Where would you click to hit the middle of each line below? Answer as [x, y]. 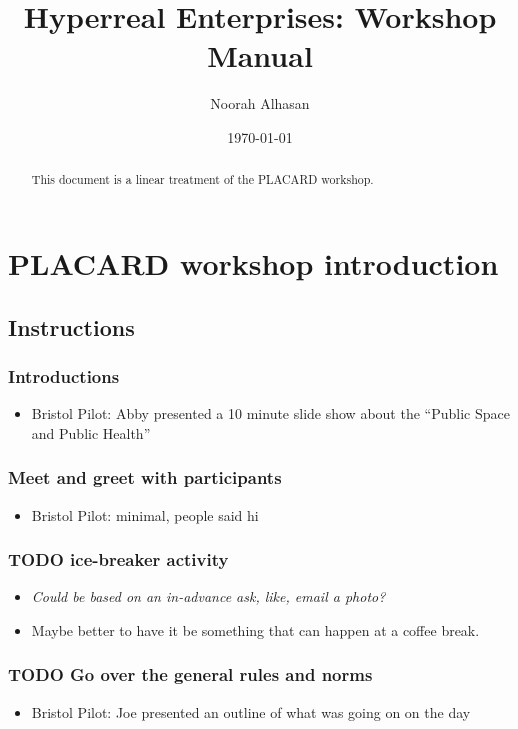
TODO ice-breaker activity [118, 559]
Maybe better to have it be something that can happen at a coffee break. [255, 629]
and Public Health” [91, 432]
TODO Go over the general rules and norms [190, 674]
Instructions [71, 326]
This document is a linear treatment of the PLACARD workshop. [202, 179]
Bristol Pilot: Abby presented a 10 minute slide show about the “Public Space [270, 413]
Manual [260, 55]
